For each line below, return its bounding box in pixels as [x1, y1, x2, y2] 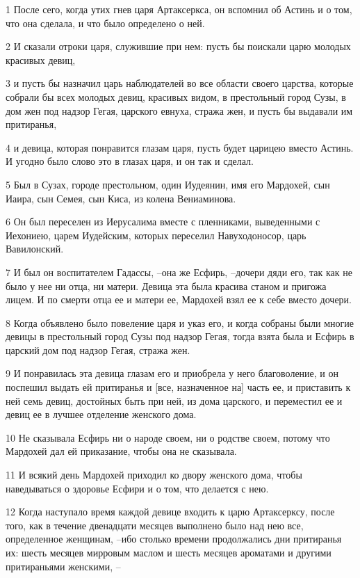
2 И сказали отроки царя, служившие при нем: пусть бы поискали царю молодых [6, 39, 351, 54]
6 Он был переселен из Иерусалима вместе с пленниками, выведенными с [6, 214, 320, 229]
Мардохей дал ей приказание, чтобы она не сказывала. [6, 444, 237, 458]
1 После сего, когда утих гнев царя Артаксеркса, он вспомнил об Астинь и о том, [6, 2, 352, 16]
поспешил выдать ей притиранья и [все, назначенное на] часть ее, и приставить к [6, 380, 351, 394]
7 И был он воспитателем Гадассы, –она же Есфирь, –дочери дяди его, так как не [6, 264, 352, 279]
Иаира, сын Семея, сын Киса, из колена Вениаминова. [6, 191, 236, 205]
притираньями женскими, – [6, 559, 121, 573]
